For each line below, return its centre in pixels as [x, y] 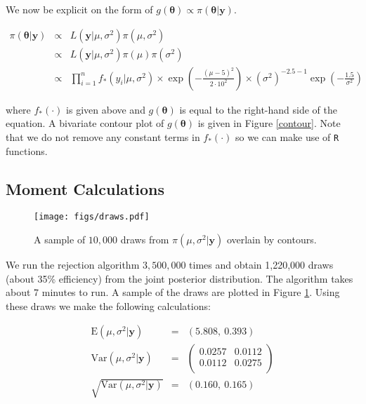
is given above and [106, 109]
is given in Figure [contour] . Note [269, 123]
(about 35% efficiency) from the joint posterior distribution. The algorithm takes [179, 278]
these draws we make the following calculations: [108, 305]
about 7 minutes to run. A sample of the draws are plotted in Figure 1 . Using [173, 292]
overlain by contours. [272, 239]
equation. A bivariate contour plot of [85, 123]
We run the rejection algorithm [73, 264]
